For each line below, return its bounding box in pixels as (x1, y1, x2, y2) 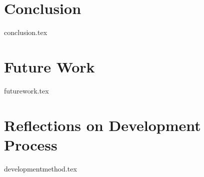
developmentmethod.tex (4, 163, 77, 173)
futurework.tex (4, 85, 49, 95)
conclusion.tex (4, 27, 47, 37)
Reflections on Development (4, 114, 201, 135)
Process (4, 134, 57, 154)
